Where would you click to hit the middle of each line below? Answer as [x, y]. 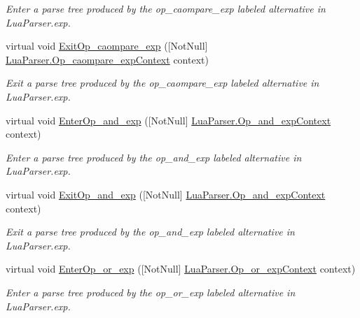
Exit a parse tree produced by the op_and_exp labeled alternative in [150, 232]
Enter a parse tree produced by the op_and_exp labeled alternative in [154, 157]
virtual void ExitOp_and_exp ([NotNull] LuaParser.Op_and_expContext [166, 194]
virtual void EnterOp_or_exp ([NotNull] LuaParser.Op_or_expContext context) [181, 269]
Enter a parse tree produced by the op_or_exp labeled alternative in [151, 292]
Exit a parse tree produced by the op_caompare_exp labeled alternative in [162, 83]
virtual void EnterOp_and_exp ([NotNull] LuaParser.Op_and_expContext [168, 120]
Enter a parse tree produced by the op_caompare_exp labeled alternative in [166, 8]
